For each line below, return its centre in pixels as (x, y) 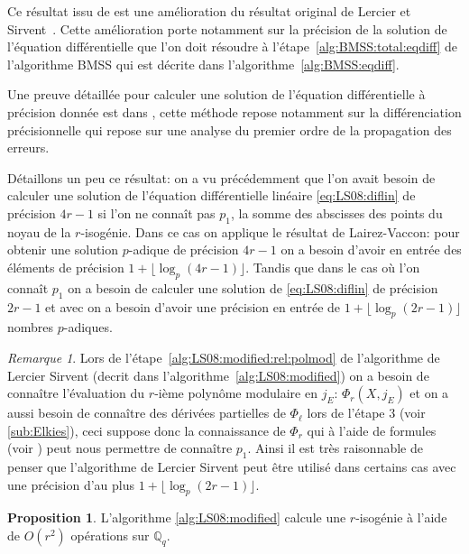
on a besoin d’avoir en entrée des (371, 249)
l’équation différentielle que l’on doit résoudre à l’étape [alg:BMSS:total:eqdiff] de (233, 46)
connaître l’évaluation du (76, 393)
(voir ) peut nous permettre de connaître (120, 448)
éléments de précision (66, 267)
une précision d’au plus (71, 484)
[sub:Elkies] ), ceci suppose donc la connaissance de (147, 430)
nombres (31, 327)
